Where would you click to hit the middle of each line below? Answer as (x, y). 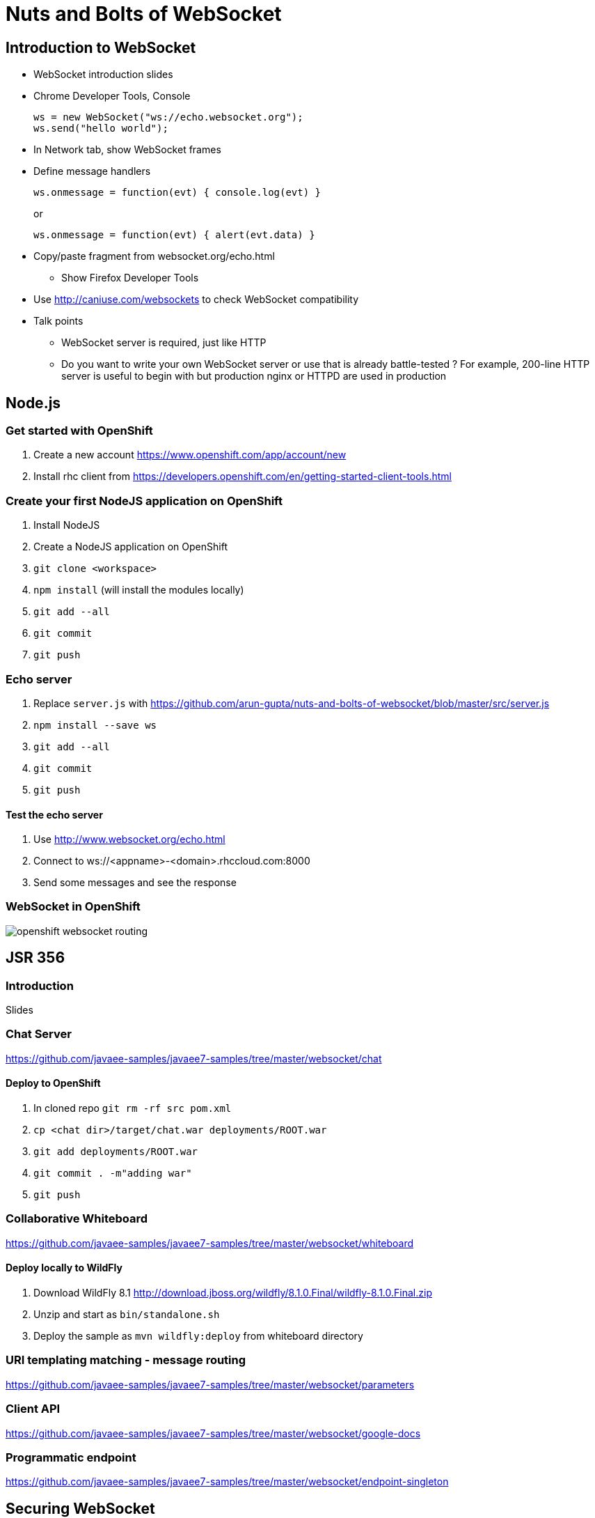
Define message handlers (92, 171)
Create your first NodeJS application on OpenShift (144, 501)
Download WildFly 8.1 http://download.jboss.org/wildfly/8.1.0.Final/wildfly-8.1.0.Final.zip (233, 1293)
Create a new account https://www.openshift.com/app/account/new (190, 455)
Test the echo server (54, 814)
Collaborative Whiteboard (77, 1219)
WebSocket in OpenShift (73, 907)
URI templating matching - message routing (126, 1360)
